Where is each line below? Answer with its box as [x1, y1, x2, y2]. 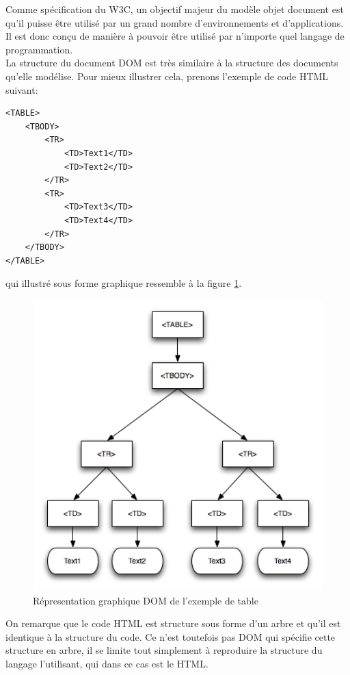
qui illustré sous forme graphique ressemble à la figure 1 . [5, 276, 242, 290]
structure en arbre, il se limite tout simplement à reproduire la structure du [5, 643, 323, 657]
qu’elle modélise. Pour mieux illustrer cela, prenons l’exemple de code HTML [5, 68, 329, 83]
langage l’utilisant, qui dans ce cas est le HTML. [5, 656, 208, 670]
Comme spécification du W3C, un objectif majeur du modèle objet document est [5, 2, 344, 16]
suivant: [5, 82, 38, 97]
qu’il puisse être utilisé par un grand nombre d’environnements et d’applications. [5, 15, 344, 29]
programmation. [5, 42, 73, 56]
